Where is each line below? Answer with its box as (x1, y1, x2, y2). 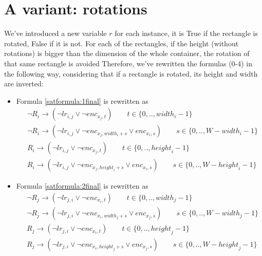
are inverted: (4, 78, 44, 89)
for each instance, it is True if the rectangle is (115, 28, 258, 39)
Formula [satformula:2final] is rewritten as (16, 180, 148, 191)
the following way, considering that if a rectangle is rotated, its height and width (4, 68, 258, 79)
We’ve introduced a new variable (4, 28, 107, 39)
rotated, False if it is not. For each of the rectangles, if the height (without (4, 38, 239, 48)
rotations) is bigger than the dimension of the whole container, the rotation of (4, 48, 250, 59)
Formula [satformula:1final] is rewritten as (16, 95, 148, 106)
